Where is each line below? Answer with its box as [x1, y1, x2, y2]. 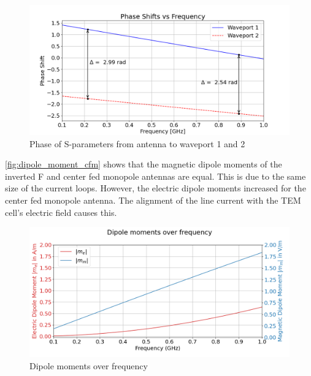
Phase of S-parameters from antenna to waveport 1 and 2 [29, 137, 245, 150]
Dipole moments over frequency [29, 359, 148, 372]
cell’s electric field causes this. [5, 205, 117, 218]
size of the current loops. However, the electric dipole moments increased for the [5, 182, 306, 194]
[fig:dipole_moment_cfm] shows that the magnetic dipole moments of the [5, 158, 282, 171]
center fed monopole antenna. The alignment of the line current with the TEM [5, 193, 301, 206]
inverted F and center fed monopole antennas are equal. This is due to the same [5, 169, 306, 182]
